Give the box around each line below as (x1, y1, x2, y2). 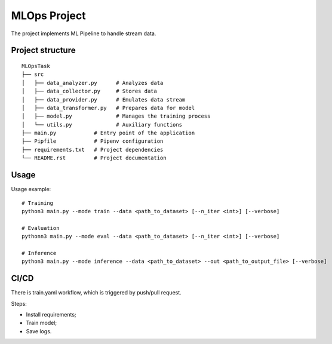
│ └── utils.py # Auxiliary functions (21, 121, 182, 128)
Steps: (11, 300, 27, 307)
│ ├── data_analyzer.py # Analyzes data (21, 79, 164, 86)
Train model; (26, 320, 57, 327)
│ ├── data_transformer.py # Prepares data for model (21, 105, 195, 111)
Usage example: (11, 186, 51, 193)
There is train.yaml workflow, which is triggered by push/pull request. (11, 289, 182, 296)
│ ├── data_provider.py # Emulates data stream (21, 96, 186, 103)
